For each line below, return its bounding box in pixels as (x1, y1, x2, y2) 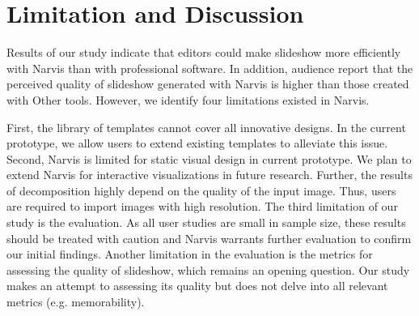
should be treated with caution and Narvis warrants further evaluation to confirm (6, 229, 412, 246)
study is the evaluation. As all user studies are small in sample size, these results (6, 214, 406, 231)
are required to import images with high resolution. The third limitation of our (6, 198, 398, 215)
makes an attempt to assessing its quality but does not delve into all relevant (6, 277, 388, 294)
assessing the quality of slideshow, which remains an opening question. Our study (6, 261, 410, 278)
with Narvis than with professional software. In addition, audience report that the (6, 59, 413, 76)
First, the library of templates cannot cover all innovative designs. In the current (6, 118, 406, 135)
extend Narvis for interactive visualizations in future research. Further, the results (6, 166, 413, 183)
